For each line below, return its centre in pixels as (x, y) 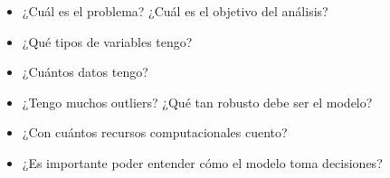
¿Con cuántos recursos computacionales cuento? (155, 132)
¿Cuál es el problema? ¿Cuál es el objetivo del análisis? (175, 11)
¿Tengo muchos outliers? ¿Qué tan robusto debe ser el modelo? (197, 102)
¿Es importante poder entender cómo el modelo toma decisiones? (202, 162)
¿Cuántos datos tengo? (85, 72)
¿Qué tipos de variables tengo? (107, 41)
